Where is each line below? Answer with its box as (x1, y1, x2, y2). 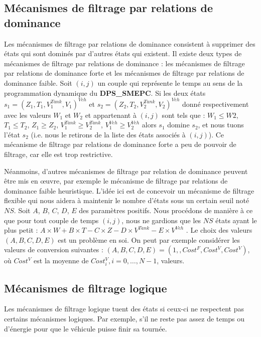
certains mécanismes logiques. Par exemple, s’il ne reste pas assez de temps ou (4, 313, 244, 323)
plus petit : (4, 225, 38, 235)
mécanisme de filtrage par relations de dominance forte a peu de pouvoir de (4, 139, 236, 149)
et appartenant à (85, 109, 137, 120)
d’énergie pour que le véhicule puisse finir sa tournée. (4, 323, 167, 333)
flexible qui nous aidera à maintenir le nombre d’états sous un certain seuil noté (4, 195, 249, 206)
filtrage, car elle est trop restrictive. (4, 149, 113, 159)
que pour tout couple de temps (4, 215, 99, 225)
